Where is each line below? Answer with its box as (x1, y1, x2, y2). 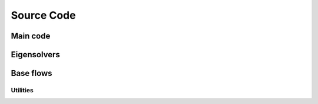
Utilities (11, 86, 34, 94)
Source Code (11, 9, 76, 22)
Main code (11, 31, 51, 41)
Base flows (11, 68, 52, 78)
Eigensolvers (11, 50, 60, 60)
